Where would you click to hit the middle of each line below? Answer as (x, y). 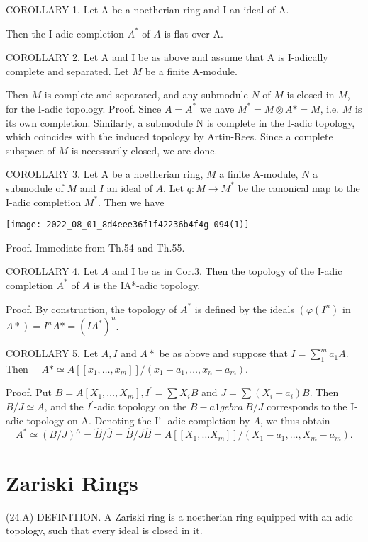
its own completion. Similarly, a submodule (99, 122)
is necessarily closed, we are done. (144, 150)
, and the (64, 406)
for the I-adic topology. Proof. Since (84, 108)
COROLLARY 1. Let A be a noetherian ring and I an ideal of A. (147, 9)
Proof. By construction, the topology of (91, 309)
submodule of (35, 187)
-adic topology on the (140, 406)
